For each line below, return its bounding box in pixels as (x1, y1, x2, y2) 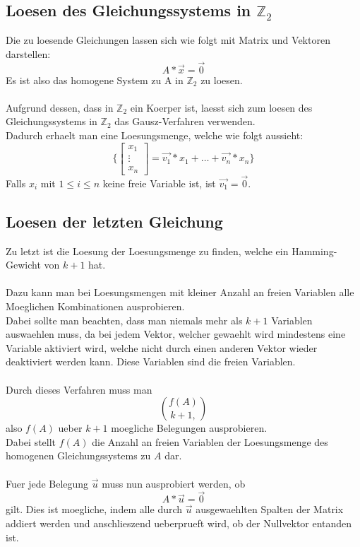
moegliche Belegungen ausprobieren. (111, 420, 268, 435)
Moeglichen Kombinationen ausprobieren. (6, 298, 185, 313)
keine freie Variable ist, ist (102, 175, 216, 190)
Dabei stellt (6, 434, 56, 449)
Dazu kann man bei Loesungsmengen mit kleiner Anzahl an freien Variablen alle (6, 285, 354, 300)
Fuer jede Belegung (6, 476, 89, 490)
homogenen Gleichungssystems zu (6, 448, 151, 463)
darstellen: (6, 46, 51, 61)
